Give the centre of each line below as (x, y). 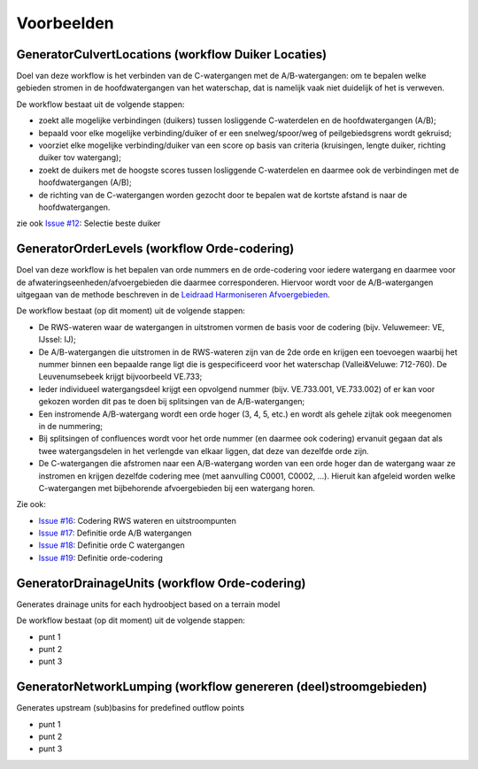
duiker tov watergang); (80, 158)
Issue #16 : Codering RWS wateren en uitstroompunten (137, 520)
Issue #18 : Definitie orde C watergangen (112, 545)
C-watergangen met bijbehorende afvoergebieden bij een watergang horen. (177, 488)
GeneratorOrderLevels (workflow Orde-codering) (155, 249)
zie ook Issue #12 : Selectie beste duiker (89, 223)
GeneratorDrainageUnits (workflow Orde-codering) (161, 583)
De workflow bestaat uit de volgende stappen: (100, 104)
